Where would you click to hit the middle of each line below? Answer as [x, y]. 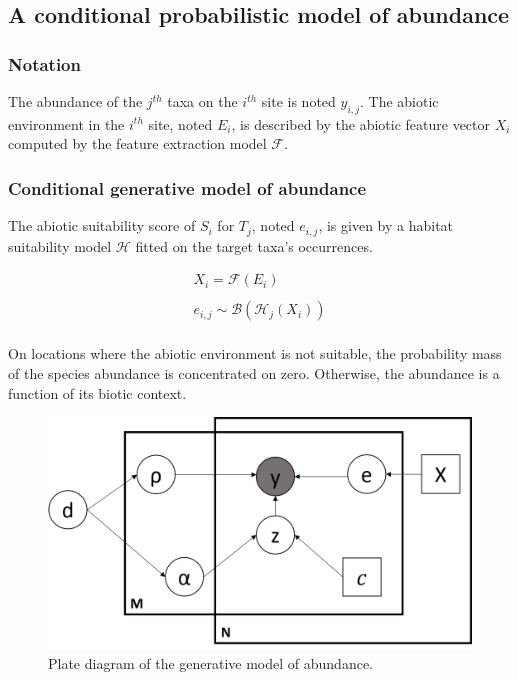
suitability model [60, 245]
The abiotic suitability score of [102, 225]
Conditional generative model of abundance [187, 187]
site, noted [180, 123]
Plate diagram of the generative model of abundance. [211, 663]
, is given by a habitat [386, 225]
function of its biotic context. [97, 392]
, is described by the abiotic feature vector [361, 123]
